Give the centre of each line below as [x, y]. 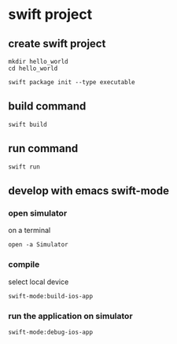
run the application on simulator [70, 316]
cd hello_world [33, 68]
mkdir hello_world [38, 61]
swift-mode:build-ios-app [50, 296]
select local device [39, 282]
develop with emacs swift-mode [88, 191]
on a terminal [29, 231]
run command [43, 148]
